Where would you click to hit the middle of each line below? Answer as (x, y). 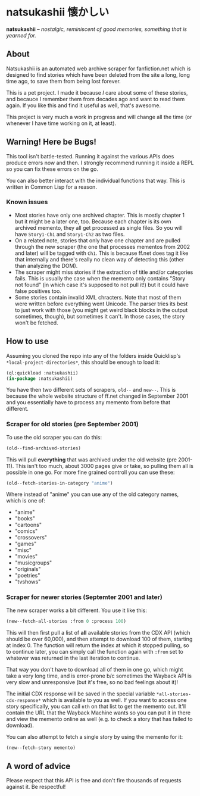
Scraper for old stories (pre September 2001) (72, 424)
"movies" (26, 557)
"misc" (23, 550)
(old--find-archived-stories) (44, 448)
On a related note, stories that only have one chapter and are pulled (97, 240)
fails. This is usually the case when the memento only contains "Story (100, 278)
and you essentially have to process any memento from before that (88, 402)
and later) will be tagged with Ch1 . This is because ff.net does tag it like (101, 253)
